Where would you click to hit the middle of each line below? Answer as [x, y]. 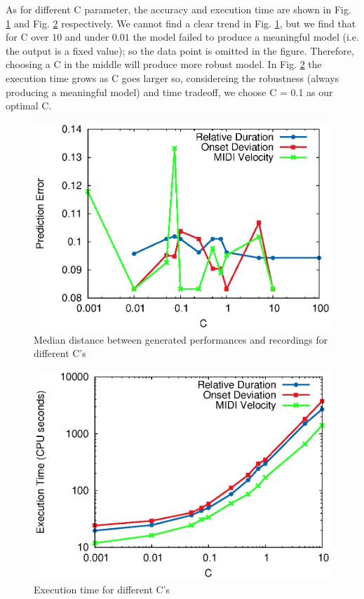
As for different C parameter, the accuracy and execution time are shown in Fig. [178, 9]
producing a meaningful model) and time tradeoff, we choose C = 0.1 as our [169, 92]
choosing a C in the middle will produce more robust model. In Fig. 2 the [164, 64]
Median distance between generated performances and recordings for [181, 339]
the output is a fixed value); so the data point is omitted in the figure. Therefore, [180, 50]
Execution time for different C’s [102, 589]
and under [87, 37]
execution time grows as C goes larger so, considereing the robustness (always [173, 78]
